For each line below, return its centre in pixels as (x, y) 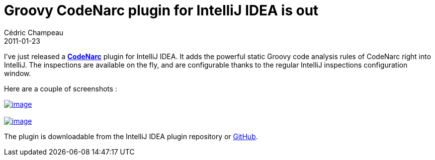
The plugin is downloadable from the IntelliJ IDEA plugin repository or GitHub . (131, 136)
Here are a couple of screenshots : (61, 88)
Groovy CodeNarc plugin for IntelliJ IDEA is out (161, 10)
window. (18, 73)
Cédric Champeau (34, 32)
